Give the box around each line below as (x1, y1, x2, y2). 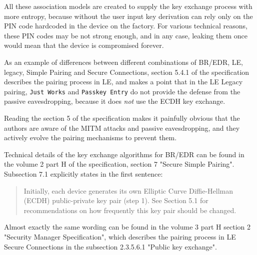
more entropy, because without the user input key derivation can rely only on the (4, 10, 253, 21)
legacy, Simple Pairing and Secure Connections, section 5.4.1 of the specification (4, 66, 249, 77)
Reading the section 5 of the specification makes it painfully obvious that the (4, 113, 240, 123)
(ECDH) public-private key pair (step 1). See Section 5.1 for (23, 195, 208, 206)
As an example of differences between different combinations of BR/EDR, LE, (4, 56, 243, 67)
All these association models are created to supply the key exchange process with (4, 1, 252, 11)
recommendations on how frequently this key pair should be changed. (23, 205, 236, 215)
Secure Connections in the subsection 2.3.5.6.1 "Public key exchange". (4, 241, 217, 252)
